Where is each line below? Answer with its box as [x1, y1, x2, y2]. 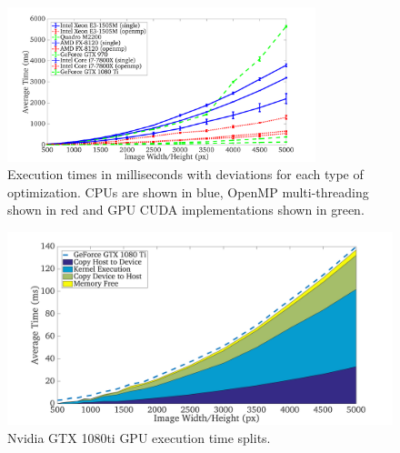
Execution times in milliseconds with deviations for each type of [7, 165, 364, 184]
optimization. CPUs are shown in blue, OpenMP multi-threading [7, 182, 369, 201]
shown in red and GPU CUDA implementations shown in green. [7, 200, 365, 219]
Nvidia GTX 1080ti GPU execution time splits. [7, 428, 271, 447]
